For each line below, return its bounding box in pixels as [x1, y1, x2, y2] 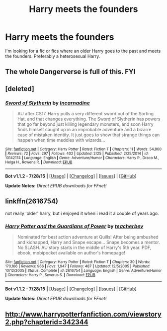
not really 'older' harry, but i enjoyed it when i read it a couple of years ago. [5, 210, 159, 216]
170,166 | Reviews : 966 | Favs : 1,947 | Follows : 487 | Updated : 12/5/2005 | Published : [5, 264, 151, 269]
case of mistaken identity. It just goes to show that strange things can [17, 132, 160, 138]
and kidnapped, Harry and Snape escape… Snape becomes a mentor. [17, 240, 161, 246]
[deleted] [5, 84, 35, 93]
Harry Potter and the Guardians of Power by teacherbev [5, 223, 144, 230]
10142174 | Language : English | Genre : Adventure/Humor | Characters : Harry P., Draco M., [5, 156, 160, 161]
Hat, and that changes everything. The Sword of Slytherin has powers [17, 116, 161, 122]
